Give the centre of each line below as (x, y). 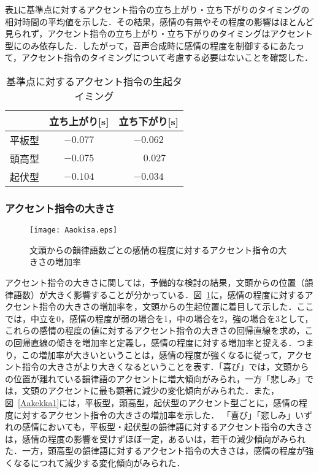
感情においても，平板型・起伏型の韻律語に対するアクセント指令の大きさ (167, 427)
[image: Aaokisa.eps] (74, 230)
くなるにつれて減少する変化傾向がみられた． (95, 462)
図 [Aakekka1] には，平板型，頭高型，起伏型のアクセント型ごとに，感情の (152, 402)
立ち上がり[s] (79, 121)
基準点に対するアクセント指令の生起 (89, 81)
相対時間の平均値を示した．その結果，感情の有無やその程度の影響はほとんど (159, 21)
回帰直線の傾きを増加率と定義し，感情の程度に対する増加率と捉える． (155, 342)
